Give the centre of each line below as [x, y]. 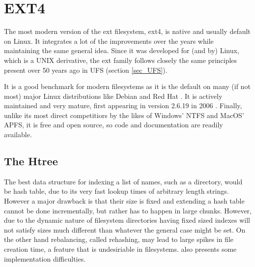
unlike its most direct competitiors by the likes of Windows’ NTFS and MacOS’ [124, 115]
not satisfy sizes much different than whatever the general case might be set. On [125, 229]
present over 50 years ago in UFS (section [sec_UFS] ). [86, 70]
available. [18, 134]
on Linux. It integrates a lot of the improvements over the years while [109, 41]
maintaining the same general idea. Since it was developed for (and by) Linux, [122, 50]
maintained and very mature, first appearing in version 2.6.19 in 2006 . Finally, [123, 105]
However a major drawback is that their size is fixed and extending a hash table [124, 201]
